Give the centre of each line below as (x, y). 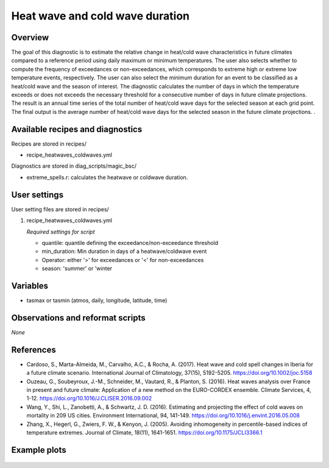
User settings (37, 195)
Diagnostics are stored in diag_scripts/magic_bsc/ (74, 166)
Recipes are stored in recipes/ (49, 144)
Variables (30, 285)
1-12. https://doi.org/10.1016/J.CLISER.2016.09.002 (89, 399)
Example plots (39, 450)
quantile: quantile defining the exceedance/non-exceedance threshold (130, 243)
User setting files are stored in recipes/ (60, 209)
